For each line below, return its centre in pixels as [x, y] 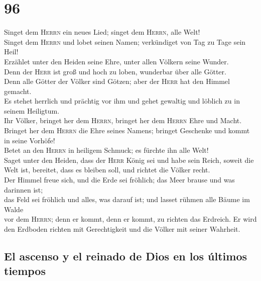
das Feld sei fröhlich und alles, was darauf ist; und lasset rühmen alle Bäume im [127, 199]
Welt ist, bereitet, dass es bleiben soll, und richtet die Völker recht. [107, 170]
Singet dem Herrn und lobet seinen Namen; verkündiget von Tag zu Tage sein [125, 41]
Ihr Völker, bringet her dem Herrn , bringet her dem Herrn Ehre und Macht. [123, 120]
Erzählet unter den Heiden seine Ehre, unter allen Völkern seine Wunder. [116, 61]
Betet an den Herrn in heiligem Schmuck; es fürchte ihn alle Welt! [106, 150]
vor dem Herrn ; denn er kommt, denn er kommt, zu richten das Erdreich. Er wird [130, 219]
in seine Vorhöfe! [30, 140]
